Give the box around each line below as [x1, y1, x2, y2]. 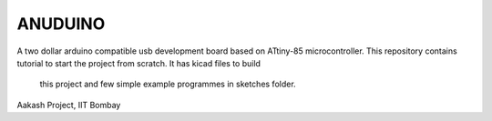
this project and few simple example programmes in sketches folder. [39, 78, 296, 90]
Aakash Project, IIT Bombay [16, 99, 121, 110]
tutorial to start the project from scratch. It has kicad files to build [16, 57, 261, 68]
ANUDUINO [16, 14, 106, 34]
